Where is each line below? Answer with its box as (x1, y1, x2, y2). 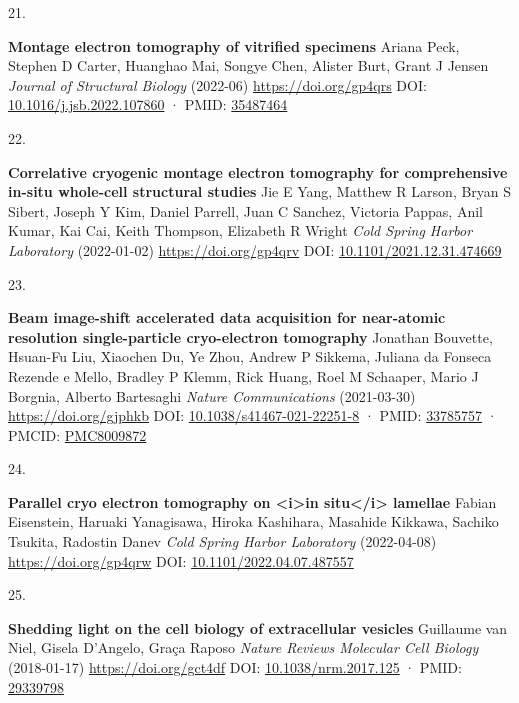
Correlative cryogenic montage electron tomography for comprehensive (8, 161, 508, 182)
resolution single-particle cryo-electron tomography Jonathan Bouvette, (8, 326, 493, 347)
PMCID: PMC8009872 (8, 424, 147, 445)
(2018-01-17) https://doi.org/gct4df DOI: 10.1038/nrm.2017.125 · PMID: (8, 657, 462, 678)
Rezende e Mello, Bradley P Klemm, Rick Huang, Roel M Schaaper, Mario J (8, 365, 479, 386)
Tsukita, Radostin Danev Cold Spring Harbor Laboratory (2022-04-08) (8, 531, 437, 552)
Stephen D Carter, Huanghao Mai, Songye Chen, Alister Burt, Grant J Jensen (8, 55, 489, 76)
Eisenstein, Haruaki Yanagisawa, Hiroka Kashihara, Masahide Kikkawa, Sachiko (8, 511, 499, 532)
